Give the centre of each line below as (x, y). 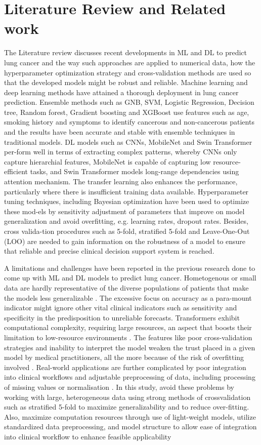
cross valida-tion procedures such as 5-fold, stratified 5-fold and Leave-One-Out (127, 231)
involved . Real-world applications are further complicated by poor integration (125, 367)
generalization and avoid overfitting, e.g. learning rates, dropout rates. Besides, (126, 221)
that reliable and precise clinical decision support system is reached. (109, 251)
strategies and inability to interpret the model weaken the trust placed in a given (130, 347)
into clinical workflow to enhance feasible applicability (88, 436)
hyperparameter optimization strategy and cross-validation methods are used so (128, 72)
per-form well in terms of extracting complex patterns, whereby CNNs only (121, 152)
